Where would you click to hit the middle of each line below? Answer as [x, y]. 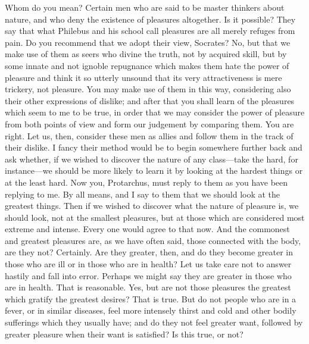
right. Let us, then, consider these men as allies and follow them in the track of [149, 135]
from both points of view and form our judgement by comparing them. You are [149, 123]
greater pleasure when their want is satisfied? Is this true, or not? [124, 334]
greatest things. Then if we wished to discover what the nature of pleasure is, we [152, 206]
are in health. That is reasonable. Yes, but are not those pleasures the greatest [148, 287]
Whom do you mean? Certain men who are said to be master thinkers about [145, 7]
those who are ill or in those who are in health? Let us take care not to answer [148, 264]
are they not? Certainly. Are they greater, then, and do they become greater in [149, 252]
